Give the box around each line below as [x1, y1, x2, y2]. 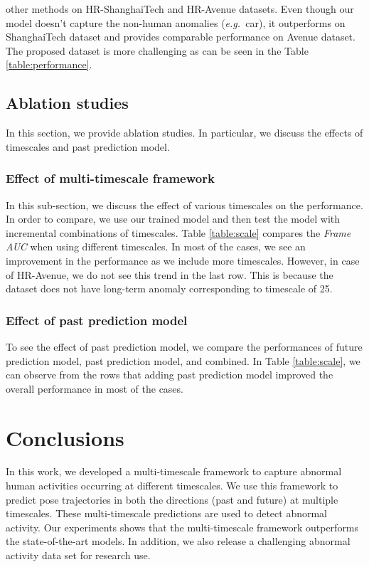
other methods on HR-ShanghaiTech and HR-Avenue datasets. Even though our [6, 1, 354, 16]
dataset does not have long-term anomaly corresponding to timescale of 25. [6, 281, 333, 296]
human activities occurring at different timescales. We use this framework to [6, 478, 338, 493]
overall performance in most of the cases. [6, 381, 183, 396]
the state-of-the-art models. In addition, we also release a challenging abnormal [6, 534, 351, 549]
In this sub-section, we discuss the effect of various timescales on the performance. [6, 197, 363, 212]
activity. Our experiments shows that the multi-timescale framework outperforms [6, 519, 359, 534]
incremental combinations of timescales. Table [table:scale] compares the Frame [6, 225, 351, 240]
